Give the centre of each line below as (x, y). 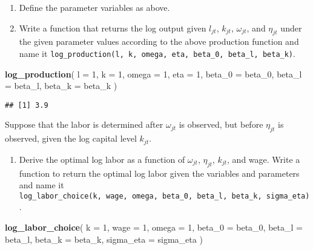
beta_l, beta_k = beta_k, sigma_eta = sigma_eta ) (104, 239)
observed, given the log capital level (71, 138)
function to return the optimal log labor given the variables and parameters (159, 173)
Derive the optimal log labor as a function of (102, 159)
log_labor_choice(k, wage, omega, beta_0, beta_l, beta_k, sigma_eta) (164, 196)
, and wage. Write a (264, 159)
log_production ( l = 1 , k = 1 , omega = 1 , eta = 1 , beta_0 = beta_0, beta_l (153, 74)
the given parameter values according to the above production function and (159, 41)
